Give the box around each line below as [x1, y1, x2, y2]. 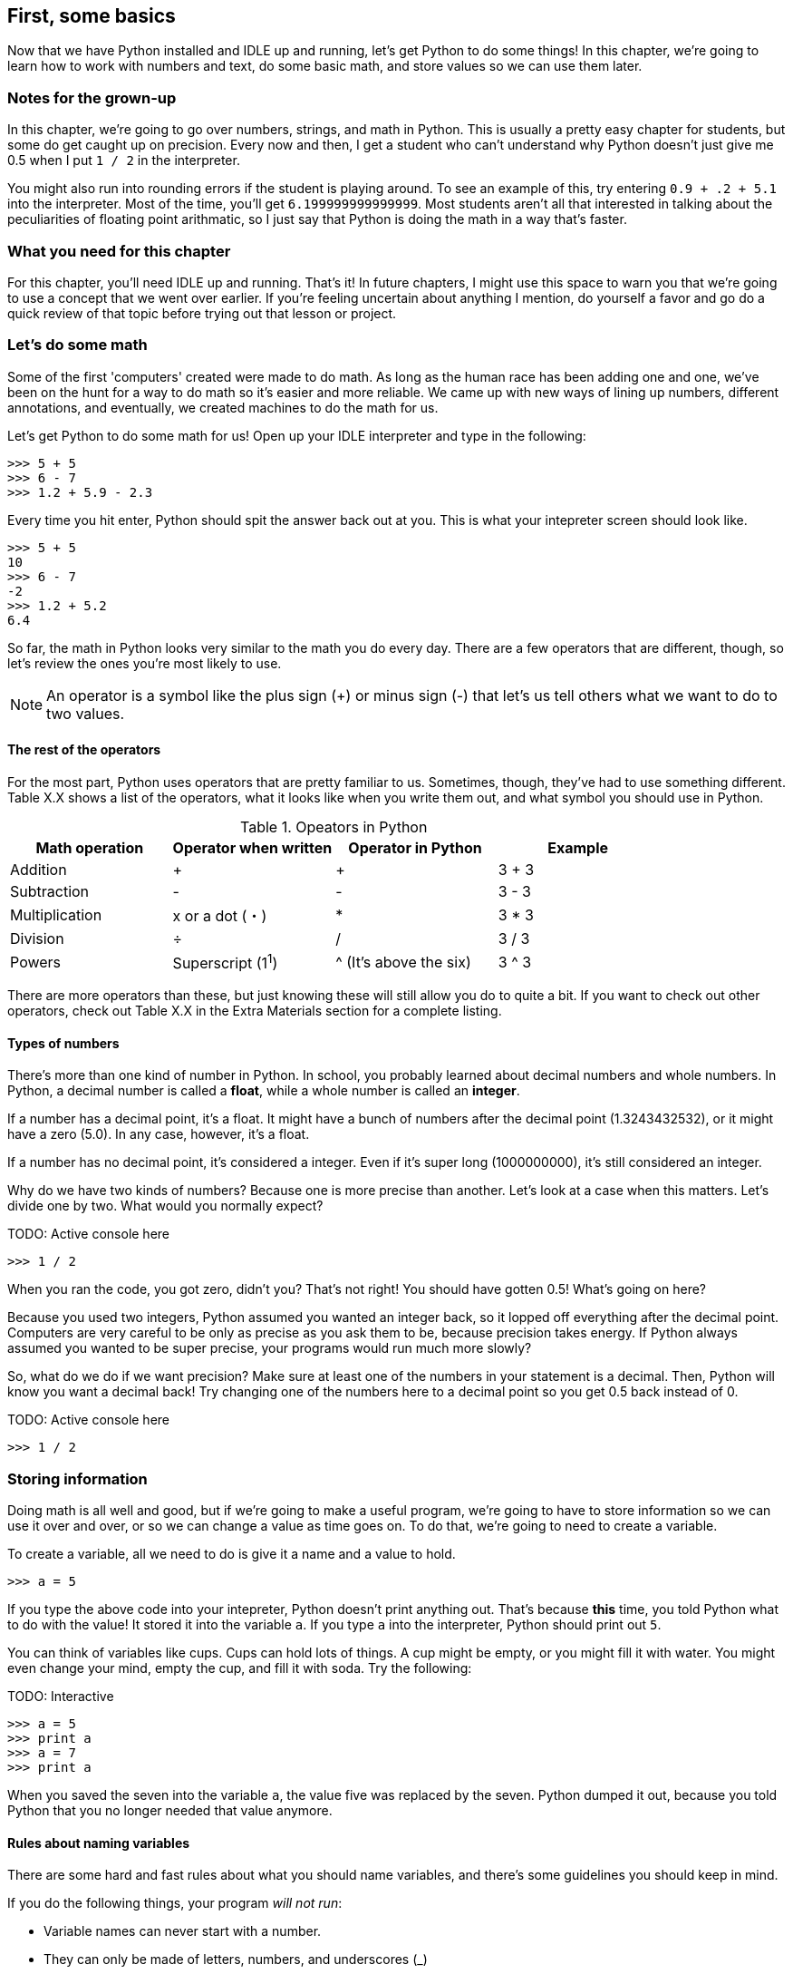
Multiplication [10, 905, 102, 924]
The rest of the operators [7, 742, 161, 758]
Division [10, 929, 64, 948]
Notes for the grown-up [7, 88, 177, 107]
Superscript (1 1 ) [172, 950, 278, 973]
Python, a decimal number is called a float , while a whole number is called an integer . [7, 1083, 520, 1099]
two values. [46, 704, 125, 723]
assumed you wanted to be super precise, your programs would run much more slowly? [7, 1340, 532, 1357]
